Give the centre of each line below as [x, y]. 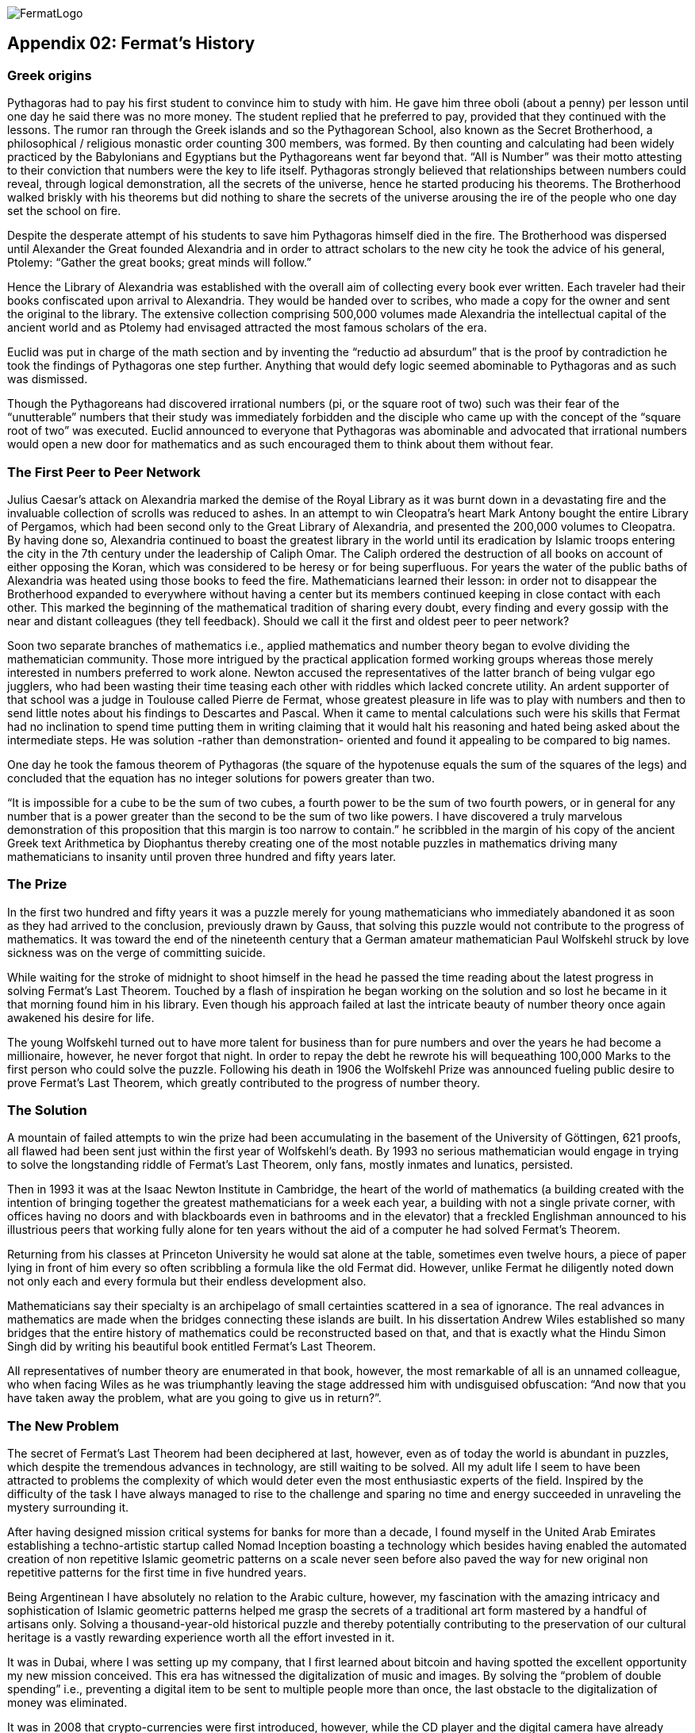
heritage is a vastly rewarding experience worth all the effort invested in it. [201, 1638]
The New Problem [63, 1426]
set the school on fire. [64, 211]
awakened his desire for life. [81, 1017]
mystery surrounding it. [68, 1508]
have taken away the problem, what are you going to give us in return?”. [194, 1398]
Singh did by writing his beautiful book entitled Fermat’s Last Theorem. [192, 1347]
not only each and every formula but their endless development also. [187, 1281]
